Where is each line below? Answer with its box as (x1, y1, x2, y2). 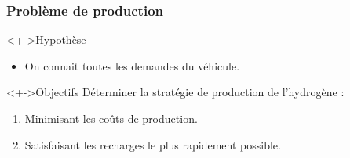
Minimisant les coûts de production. (24, 110, 198, 126)
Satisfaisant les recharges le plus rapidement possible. (24, 136, 281, 153)
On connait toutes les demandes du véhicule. (24, 57, 240, 74)
